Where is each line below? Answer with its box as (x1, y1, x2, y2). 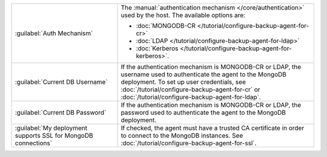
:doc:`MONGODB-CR (136, 22, 196, 30)
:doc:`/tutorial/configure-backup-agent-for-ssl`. (121, 139, 257, 147)
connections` (15, 139, 53, 147)
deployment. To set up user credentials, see (121, 78, 246, 86)
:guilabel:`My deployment (15, 124, 88, 132)
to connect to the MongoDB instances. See (121, 132, 243, 139)
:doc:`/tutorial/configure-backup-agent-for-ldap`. (121, 93, 262, 101)
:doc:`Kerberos (136, 44, 179, 53)
